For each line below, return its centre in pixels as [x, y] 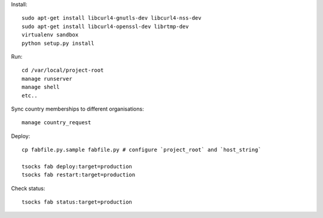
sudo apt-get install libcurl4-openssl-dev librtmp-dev [105, 26]
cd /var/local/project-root [63, 70]
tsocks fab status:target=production [77, 202]
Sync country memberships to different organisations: [77, 109]
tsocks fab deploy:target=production [77, 166]
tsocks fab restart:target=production [79, 175]
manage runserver [47, 79]
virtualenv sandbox [50, 35]
